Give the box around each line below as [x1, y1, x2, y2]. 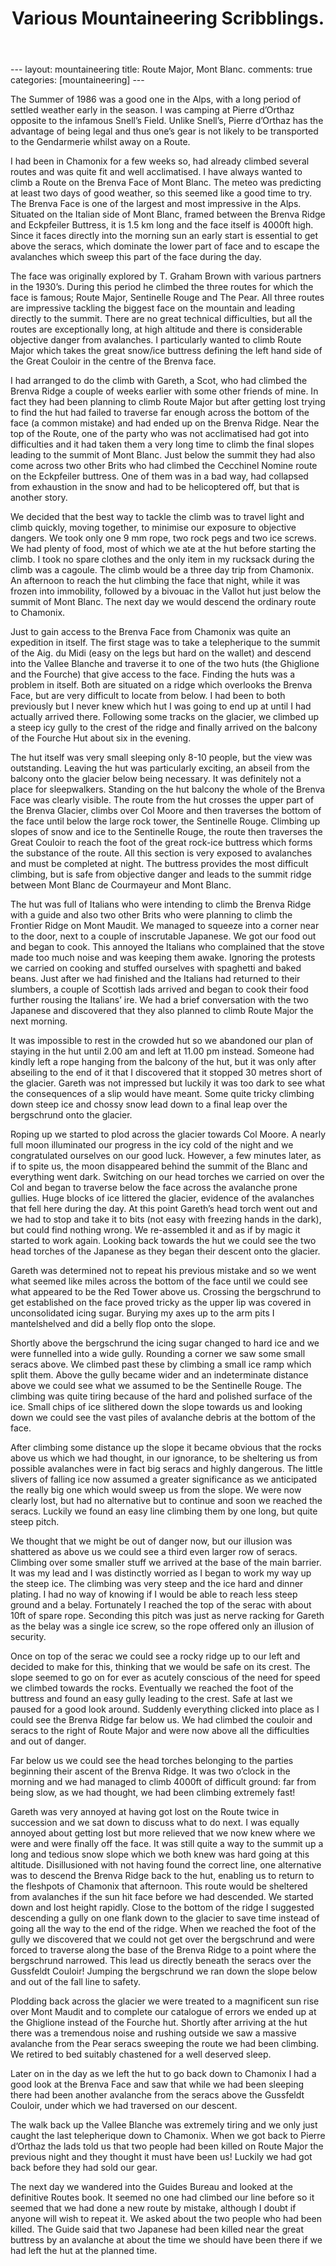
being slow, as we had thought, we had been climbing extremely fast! [10, 1787, 296, 1799]
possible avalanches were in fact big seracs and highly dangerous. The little [10, 1463, 323, 1475]
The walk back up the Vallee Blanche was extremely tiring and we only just [10, 2119, 318, 2131]
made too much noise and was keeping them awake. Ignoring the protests [10, 952, 316, 964]
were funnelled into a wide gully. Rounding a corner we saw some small [10, 1348, 306, 1360]
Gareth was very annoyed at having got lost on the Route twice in [10, 1806, 280, 1818]
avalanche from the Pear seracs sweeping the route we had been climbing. [10, 2038, 320, 2050]
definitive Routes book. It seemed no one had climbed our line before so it [10, 2192, 315, 2204]
